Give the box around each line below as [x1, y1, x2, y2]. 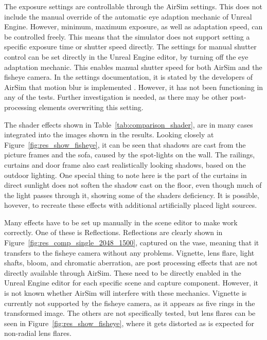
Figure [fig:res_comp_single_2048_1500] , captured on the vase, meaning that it [4, 237, 259, 248]
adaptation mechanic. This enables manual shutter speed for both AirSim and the [4, 61, 262, 72]
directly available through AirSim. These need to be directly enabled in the [4, 267, 241, 278]
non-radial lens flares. [4, 328, 72, 338]
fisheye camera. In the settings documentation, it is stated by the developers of [4, 71, 253, 82]
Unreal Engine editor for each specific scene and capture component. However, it [4, 277, 259, 288]
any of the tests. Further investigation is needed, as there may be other [4, 92, 228, 102]
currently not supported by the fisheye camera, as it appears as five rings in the [4, 297, 255, 308]
